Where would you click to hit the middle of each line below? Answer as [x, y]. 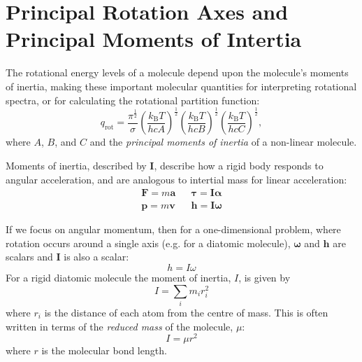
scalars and [29, 257]
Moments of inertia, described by [76, 166]
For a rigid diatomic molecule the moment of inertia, [118, 278]
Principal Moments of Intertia [154, 39]
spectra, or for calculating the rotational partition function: [133, 100]
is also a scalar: [96, 257]
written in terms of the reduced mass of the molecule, [120, 326]
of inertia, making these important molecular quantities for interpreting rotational [181, 86]
